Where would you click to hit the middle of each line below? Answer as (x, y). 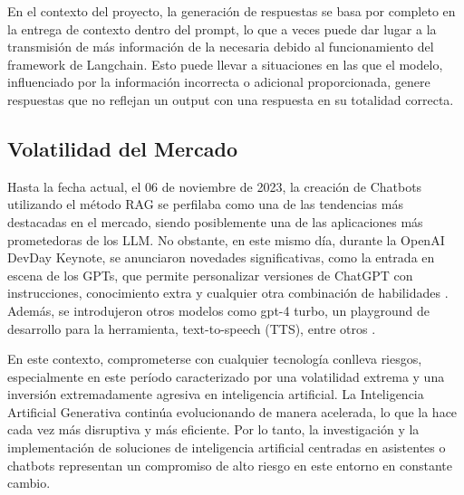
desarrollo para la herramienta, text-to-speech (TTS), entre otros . (192, 328)
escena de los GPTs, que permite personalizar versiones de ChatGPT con (210, 275)
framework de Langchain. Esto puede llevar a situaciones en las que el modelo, (225, 64)
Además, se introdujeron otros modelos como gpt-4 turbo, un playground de (219, 310)
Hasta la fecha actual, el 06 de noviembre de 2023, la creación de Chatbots (215, 186)
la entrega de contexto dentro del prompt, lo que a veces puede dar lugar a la (222, 29)
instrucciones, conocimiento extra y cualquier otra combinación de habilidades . (228, 293)
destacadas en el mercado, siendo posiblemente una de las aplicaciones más (215, 221)
